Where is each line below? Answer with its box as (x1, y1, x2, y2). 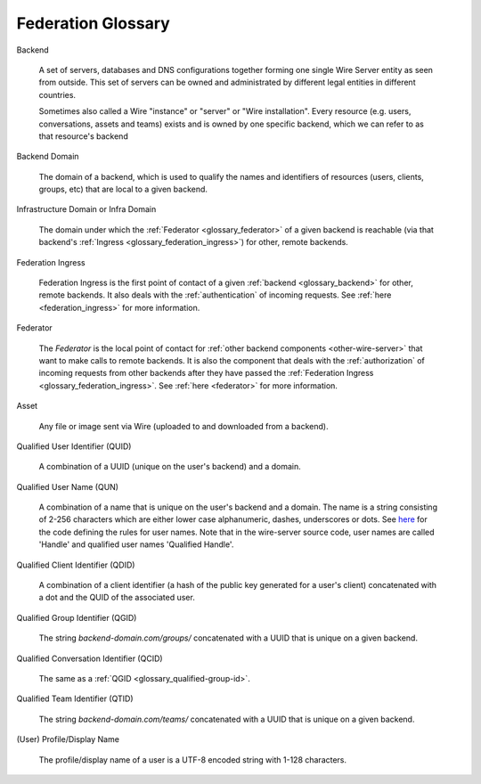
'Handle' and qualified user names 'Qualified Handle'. (38, 539, 234, 550)
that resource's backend (38, 130, 128, 142)
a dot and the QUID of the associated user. (38, 592, 195, 603)
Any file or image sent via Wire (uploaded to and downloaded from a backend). (38, 421, 329, 431)
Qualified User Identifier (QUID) (16, 441, 132, 452)
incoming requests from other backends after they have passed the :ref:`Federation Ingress (38, 368, 374, 379)
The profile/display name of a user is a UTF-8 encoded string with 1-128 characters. (38, 754, 347, 765)
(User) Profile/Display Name (16, 734, 120, 745)
